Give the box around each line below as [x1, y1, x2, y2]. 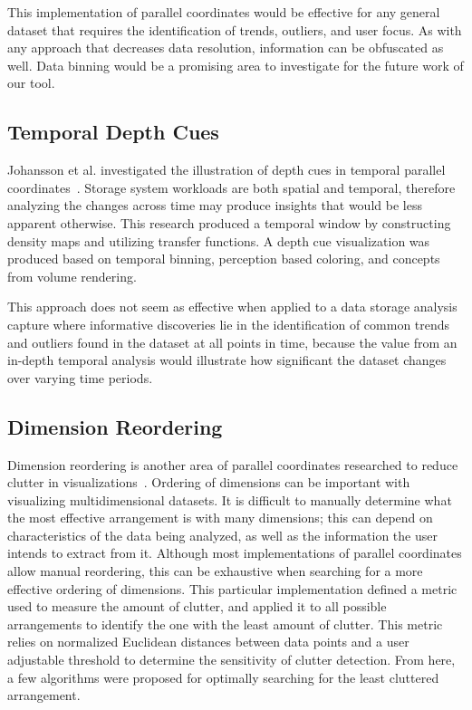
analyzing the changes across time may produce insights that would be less [7, 196, 422, 215]
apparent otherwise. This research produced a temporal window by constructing [7, 213, 451, 232]
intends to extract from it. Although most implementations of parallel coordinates [7, 543, 462, 562]
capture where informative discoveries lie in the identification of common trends [7, 314, 450, 333]
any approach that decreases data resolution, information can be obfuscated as [7, 38, 444, 57]
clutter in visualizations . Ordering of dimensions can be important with [7, 473, 410, 492]
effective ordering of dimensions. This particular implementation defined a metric [7, 579, 458, 598]
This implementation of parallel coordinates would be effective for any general [7, 3, 440, 21]
